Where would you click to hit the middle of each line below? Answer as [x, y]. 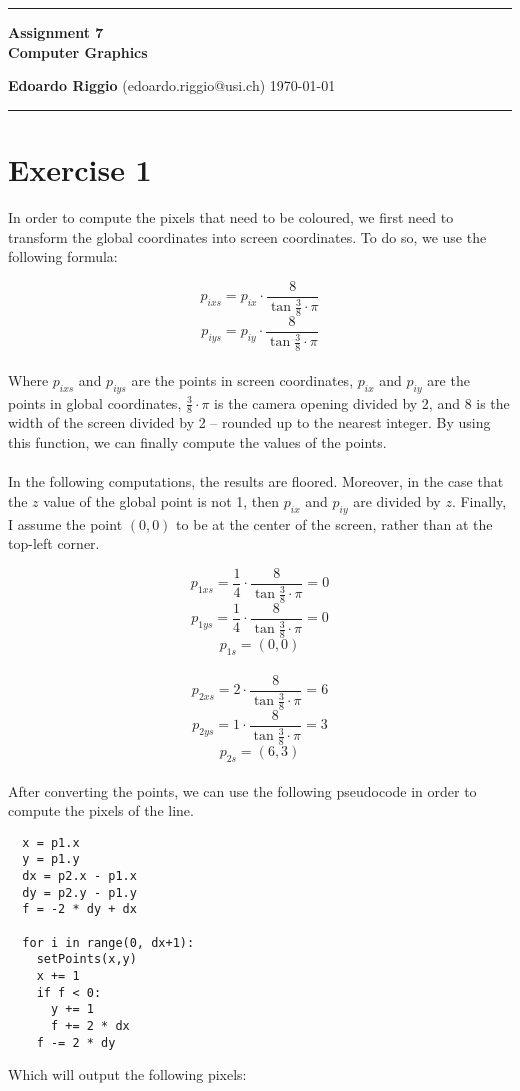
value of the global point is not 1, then [161, 500]
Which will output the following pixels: [127, 1074]
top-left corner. [54, 543]
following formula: [63, 256]
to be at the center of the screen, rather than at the [334, 523]
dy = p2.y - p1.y [79, 892]
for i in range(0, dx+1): [108, 942]
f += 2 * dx [90, 1025]
